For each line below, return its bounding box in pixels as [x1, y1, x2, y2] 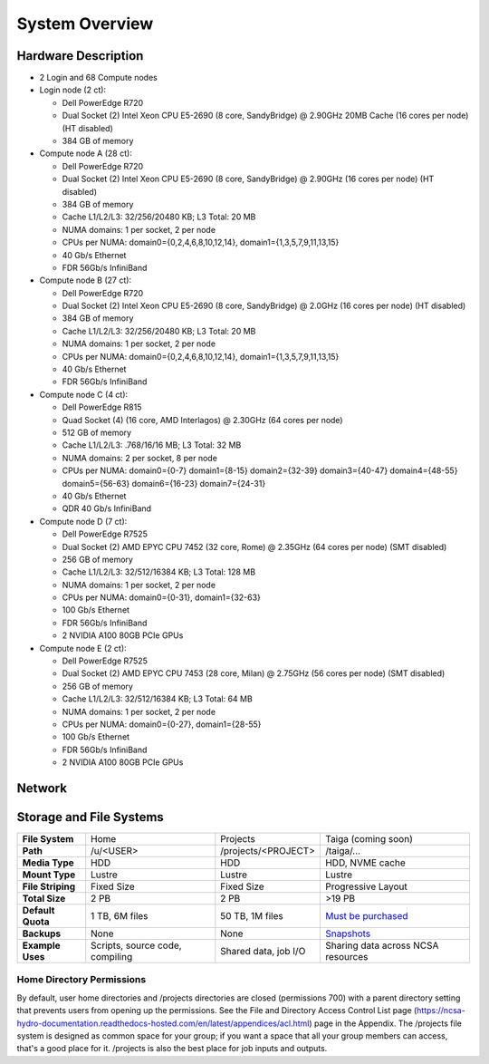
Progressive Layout [324, 880, 407, 893]
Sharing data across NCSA [324, 939, 439, 952]
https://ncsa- [417, 1005, 465, 1016]
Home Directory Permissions [16, 973, 147, 986]
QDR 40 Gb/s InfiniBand [62, 503, 152, 514]
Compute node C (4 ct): [39, 389, 129, 400]
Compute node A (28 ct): [39, 148, 133, 159]
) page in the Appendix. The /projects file [309, 1018, 462, 1029]
